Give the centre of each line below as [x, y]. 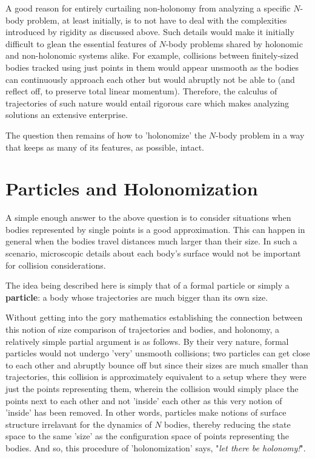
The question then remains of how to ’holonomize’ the [106, 135]
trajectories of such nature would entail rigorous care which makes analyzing [147, 103]
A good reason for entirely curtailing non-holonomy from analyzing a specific [148, 8]
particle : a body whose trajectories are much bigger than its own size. [137, 297]
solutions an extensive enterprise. [67, 115]
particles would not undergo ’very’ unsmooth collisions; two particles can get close [158, 353]
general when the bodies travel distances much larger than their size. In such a [151, 241]
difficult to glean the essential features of [81, 43]
